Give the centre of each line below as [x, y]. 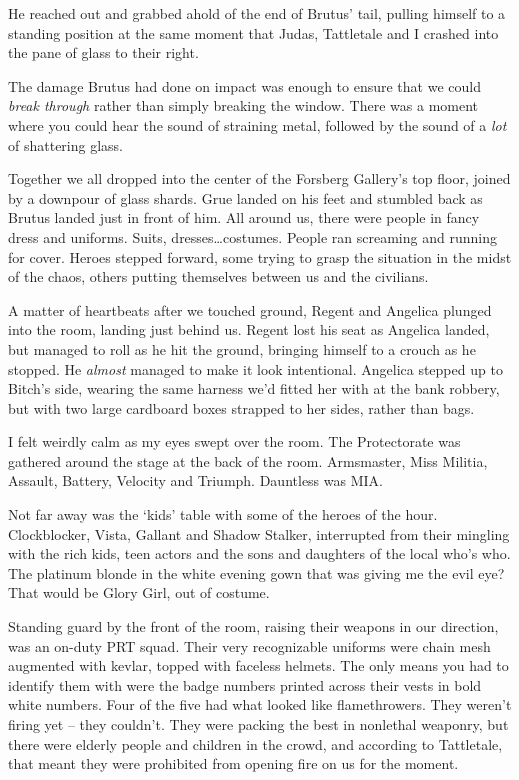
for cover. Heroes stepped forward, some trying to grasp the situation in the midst [260, 256]
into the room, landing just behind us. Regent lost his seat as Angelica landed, [249, 329]
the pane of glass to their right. [103, 52]
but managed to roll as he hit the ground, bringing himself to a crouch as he [242, 348]
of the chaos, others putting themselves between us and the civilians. [218, 276]
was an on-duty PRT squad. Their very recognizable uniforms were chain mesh [249, 645]
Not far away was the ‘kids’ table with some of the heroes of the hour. [223, 514]
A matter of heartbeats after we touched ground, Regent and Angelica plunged [250, 309]
